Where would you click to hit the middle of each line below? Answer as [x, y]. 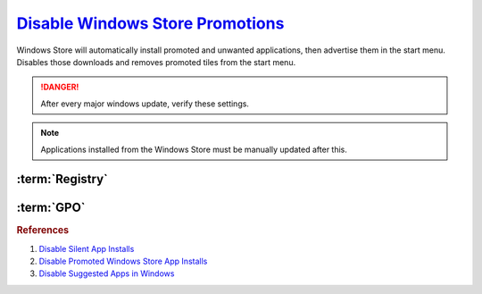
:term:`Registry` [62, 179]
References [43, 231]
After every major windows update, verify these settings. [145, 104]
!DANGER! [60, 87]
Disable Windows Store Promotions [150, 23]
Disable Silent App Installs [87, 248]
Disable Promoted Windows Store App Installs [123, 261]
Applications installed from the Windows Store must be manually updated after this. [194, 149]
